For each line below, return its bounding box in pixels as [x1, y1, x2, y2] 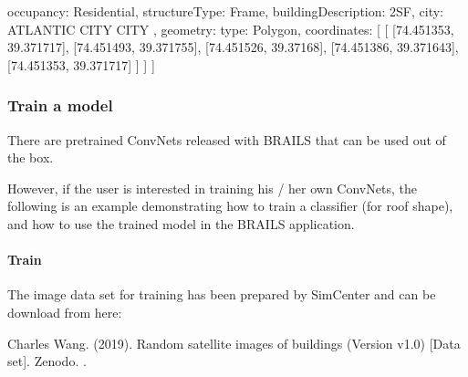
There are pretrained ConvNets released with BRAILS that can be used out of [7, 130, 446, 149]
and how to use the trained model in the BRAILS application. [7, 214, 355, 233]
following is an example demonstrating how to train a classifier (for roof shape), [7, 196, 453, 215]
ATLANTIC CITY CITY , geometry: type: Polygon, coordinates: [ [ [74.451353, [7, 19, 454, 38]
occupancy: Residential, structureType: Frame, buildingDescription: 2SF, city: [7, 2, 443, 20]
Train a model [7, 94, 113, 117]
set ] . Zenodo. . [7, 351, 87, 371]
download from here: [7, 302, 122, 321]
